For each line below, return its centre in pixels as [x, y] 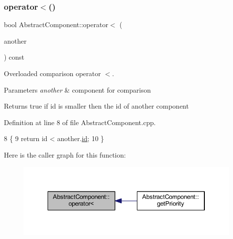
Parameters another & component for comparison [77, 89]
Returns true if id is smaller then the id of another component [96, 106]
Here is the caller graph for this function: [65, 154]
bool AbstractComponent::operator [56, 24]
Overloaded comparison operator [52, 73]
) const [14, 57]
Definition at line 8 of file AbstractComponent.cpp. [80, 122]
